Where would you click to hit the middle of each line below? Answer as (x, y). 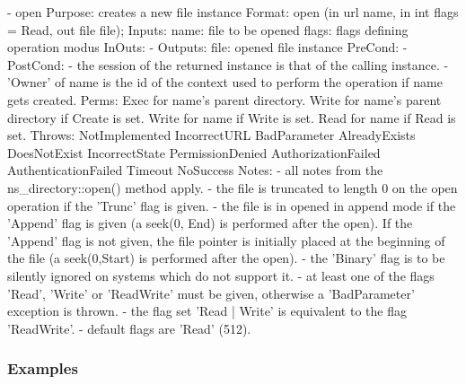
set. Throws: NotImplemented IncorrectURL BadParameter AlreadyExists (211, 135)
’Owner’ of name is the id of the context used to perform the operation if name (225, 82)
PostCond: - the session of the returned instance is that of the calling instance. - (228, 64)
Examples (43, 368)
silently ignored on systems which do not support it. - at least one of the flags (221, 275)
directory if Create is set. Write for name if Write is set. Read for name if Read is (232, 117)
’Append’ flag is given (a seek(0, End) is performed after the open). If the (210, 223)
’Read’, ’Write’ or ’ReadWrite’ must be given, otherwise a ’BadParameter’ (211, 293)
